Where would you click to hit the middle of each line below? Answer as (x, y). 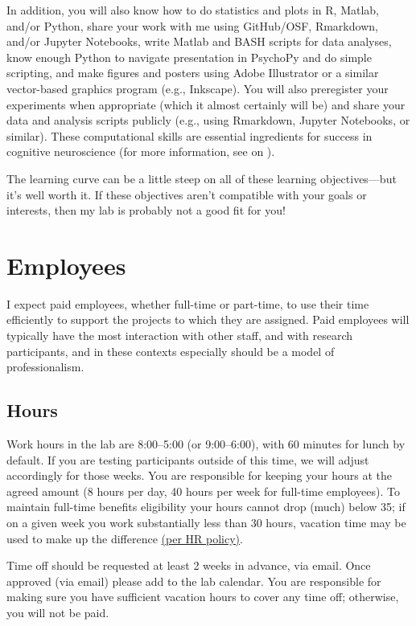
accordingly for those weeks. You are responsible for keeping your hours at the (199, 475)
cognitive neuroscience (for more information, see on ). (141, 151)
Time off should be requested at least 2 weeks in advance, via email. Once (189, 565)
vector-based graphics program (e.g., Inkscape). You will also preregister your (198, 88)
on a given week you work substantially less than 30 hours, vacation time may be (206, 522)
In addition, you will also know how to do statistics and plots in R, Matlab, (193, 10)
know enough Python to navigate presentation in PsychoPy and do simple (189, 57)
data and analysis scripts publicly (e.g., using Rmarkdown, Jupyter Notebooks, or (208, 120)
